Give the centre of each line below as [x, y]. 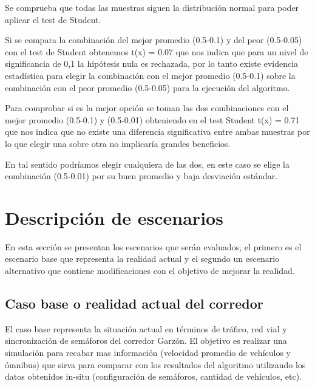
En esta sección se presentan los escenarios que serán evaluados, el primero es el [153, 246]
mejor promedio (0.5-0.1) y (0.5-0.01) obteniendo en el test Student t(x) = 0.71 [152, 119]
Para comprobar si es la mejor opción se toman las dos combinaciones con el [147, 108]
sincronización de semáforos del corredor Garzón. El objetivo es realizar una [146, 341]
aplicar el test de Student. [53, 19]
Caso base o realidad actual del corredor [134, 303]
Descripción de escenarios [114, 217]
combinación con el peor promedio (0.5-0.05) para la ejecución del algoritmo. [147, 87]
